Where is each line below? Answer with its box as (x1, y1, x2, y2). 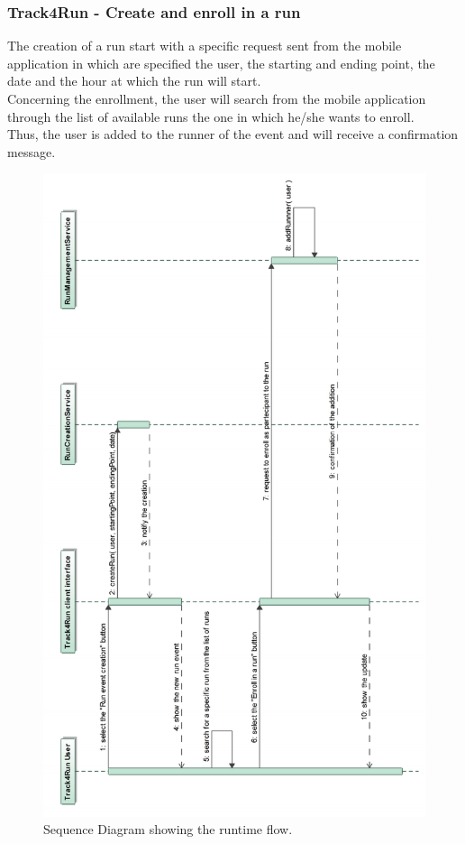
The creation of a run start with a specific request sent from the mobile (7, 36, 402, 55)
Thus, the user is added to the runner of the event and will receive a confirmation (7, 125, 459, 144)
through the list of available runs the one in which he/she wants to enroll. (7, 107, 415, 125)
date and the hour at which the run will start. (7, 71, 261, 90)
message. (7, 142, 56, 161)
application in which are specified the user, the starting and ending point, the (7, 53, 435, 72)
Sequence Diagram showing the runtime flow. (43, 820, 293, 839)
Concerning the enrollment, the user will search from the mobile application (7, 89, 426, 107)
